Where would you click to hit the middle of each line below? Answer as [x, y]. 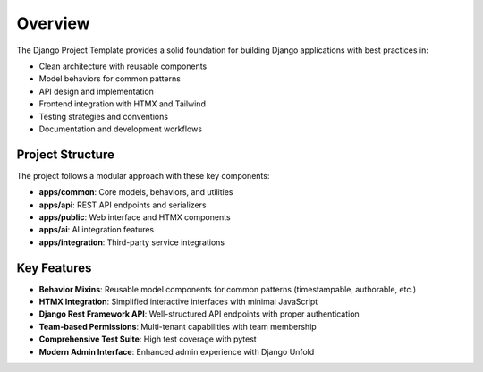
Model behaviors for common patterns [110, 79]
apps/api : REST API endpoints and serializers [123, 205]
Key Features [54, 268]
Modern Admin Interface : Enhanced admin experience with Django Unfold [177, 351]
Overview [53, 23]
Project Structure [66, 154]
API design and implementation [96, 91]
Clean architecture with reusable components [123, 66]
